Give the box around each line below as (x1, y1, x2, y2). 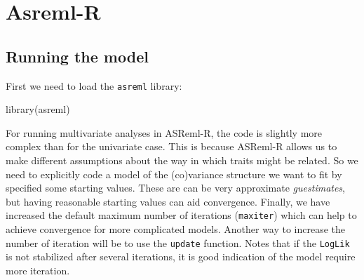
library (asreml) (6, 102, 70, 116)
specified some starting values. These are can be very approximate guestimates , (6, 180, 346, 195)
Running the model (6, 45, 149, 67)
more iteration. (6, 262, 70, 277)
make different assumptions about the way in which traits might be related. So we (6, 153, 358, 168)
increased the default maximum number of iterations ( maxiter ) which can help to (6, 208, 357, 222)
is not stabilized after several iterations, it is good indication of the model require (6, 249, 356, 264)
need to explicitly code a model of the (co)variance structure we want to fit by (6, 166, 342, 181)
